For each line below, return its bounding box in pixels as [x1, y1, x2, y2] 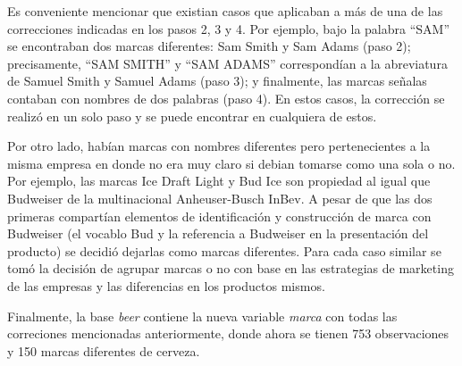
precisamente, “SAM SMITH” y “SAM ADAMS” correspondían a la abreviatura [7, 54, 448, 72]
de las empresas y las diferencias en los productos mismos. [7, 276, 325, 295]
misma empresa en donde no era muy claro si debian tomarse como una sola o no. [7, 154, 456, 172]
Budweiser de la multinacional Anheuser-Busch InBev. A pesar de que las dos [7, 188, 433, 207]
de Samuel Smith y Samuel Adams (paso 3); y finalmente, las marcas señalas [7, 71, 427, 90]
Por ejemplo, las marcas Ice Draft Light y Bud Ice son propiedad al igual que [7, 171, 431, 190]
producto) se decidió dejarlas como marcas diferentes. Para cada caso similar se [7, 241, 441, 260]
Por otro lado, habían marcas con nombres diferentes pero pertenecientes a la [7, 137, 431, 155]
